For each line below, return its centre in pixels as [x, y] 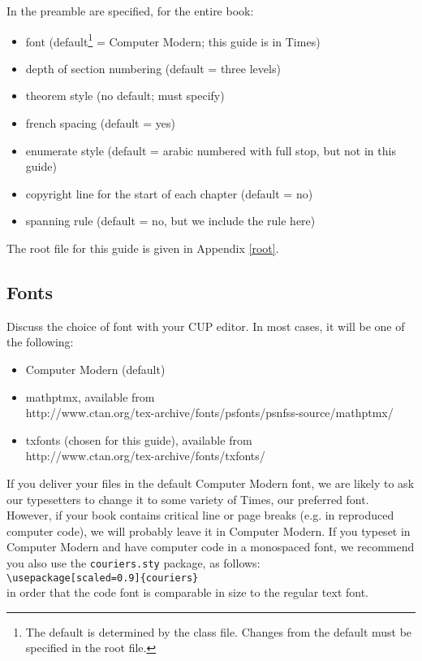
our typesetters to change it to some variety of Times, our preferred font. [188, 499]
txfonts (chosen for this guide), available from [139, 439]
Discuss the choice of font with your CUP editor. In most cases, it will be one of [206, 326]
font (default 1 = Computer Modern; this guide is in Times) [173, 40]
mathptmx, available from [90, 396]
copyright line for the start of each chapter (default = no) [169, 193]
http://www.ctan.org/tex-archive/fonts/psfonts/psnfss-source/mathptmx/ [209, 413]
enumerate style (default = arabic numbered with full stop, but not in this [211, 150]
